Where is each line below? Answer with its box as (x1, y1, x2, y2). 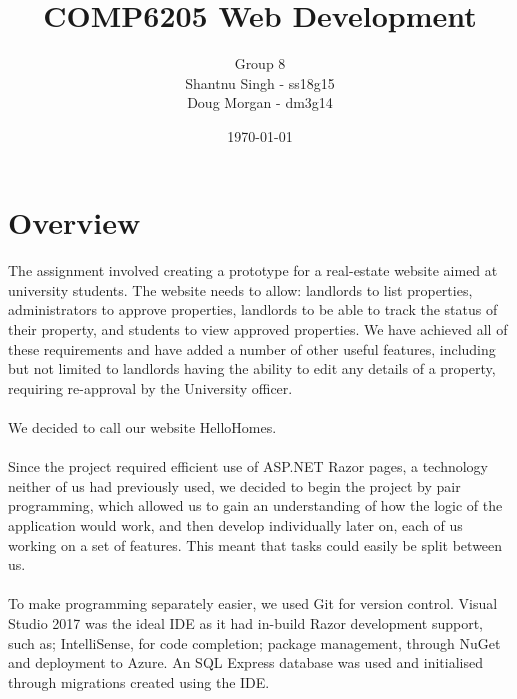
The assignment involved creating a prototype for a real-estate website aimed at (8, 260, 498, 281)
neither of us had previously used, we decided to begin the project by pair (8, 475, 461, 496)
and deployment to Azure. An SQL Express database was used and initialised (8, 652, 483, 673)
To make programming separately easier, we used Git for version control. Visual (8, 593, 498, 614)
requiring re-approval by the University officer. (8, 377, 293, 398)
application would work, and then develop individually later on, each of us (8, 515, 463, 535)
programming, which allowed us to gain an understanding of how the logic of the (8, 495, 503, 516)
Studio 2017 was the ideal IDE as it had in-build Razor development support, (8, 612, 483, 633)
